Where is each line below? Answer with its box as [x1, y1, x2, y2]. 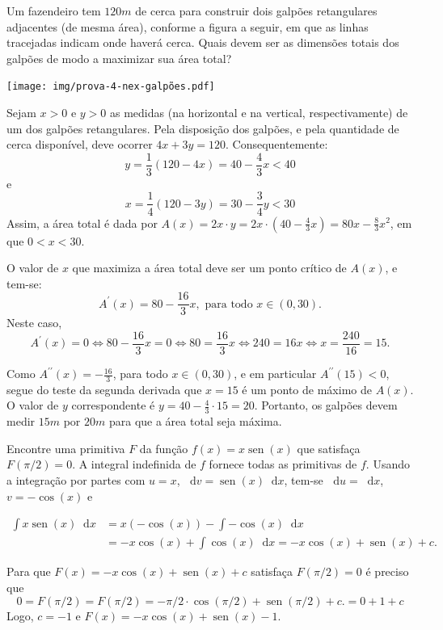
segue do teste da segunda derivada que [6, 380, 202, 397]
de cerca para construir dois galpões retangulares [135, 2, 378, 19]
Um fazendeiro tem [6, 2, 101, 19]
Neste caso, [6, 314, 62, 331]
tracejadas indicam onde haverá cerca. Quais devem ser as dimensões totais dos [6, 34, 399, 51]
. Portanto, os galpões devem [254, 397, 398, 414]
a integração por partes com [6, 472, 146, 489]
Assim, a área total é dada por [6, 214, 158, 231]
